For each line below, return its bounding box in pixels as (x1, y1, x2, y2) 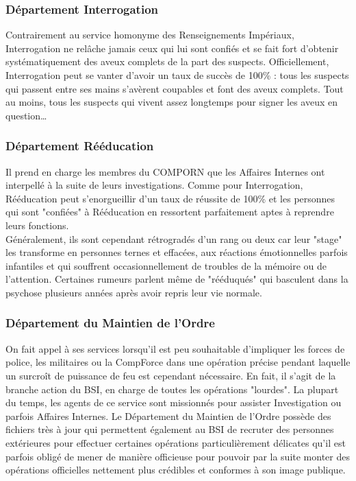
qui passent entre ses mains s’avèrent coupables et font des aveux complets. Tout (5, 81, 344, 95)
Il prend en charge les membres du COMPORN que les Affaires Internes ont (5, 164, 325, 178)
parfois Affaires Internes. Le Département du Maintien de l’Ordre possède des (5, 408, 331, 423)
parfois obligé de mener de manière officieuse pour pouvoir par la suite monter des (5, 449, 351, 463)
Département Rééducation (5, 137, 154, 154)
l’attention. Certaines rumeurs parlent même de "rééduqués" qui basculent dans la (5, 272, 348, 286)
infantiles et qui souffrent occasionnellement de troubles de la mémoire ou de (5, 258, 327, 272)
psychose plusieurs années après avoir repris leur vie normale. (5, 285, 262, 299)
